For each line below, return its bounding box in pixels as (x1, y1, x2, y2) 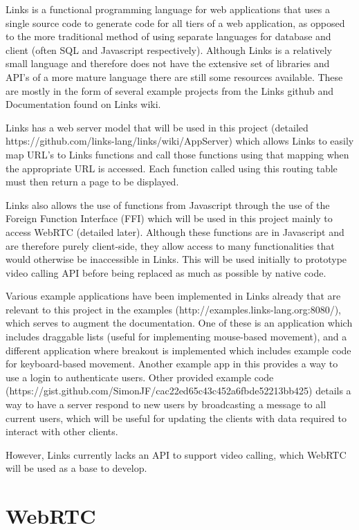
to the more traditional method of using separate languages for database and (6, 29, 331, 44)
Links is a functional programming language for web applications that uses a (6, 2, 330, 16)
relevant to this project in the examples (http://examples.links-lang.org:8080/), (6, 302, 342, 316)
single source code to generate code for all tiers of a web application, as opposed (6, 15, 345, 30)
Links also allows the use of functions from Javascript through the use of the (6, 197, 330, 212)
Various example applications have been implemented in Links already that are (6, 289, 341, 303)
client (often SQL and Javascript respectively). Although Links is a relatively (6, 42, 332, 57)
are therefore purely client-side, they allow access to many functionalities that (6, 238, 335, 253)
